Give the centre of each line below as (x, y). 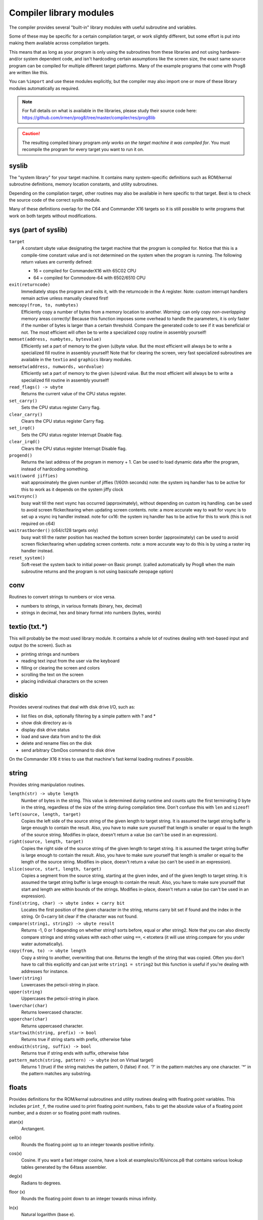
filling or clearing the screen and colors (60, 668)
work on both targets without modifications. (53, 216)
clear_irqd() (25, 442)
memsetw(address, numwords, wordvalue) (56, 366)
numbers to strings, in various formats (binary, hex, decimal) (82, 606)
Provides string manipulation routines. (47, 785)
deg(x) (16, 1176)
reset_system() (27, 558)
